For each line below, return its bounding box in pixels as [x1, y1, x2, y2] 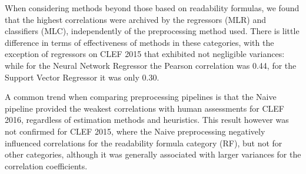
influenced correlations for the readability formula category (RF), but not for [5, 136, 282, 149]
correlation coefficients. [5, 159, 88, 172]
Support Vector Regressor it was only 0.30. [5, 71, 159, 83]
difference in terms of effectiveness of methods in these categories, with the [5, 36, 274, 48]
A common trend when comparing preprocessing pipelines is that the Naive [5, 91, 277, 103]
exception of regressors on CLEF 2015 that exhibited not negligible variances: [5, 48, 285, 60]
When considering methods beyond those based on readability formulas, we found [5, 2, 300, 14]
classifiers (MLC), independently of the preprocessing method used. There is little [5, 25, 300, 37]
